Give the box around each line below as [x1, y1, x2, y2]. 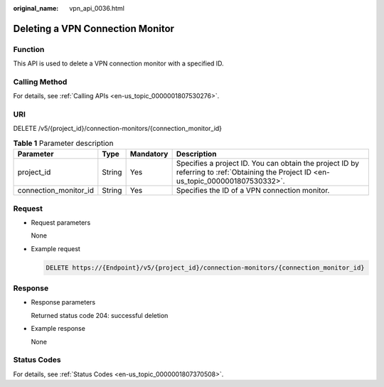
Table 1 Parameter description [13, 139, 114, 149]
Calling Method [13, 77, 68, 87]
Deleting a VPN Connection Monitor [13, 22, 174, 35]
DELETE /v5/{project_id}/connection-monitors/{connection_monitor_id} [13, 124, 223, 133]
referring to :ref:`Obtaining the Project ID [176, 167, 312, 177]
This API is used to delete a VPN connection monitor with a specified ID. [13, 59, 224, 68]
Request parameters [31, 218, 91, 227]
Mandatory [129, 149, 169, 159]
